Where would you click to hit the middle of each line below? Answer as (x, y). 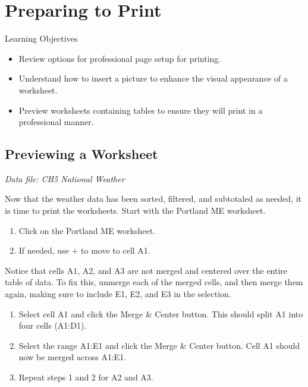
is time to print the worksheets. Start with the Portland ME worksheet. (135, 210)
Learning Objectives (41, 38)
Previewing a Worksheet (81, 154)
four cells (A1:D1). (53, 325)
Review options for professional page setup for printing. (120, 58)
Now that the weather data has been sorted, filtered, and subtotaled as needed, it (153, 199)
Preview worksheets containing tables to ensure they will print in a (141, 110)
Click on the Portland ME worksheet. (87, 230)
